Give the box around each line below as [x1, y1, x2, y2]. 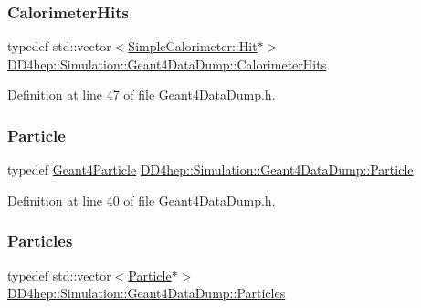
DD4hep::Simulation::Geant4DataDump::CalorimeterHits [7, 54, 327, 73]
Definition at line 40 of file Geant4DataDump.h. [7, 190, 276, 209]
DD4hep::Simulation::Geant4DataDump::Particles [7, 283, 286, 303]
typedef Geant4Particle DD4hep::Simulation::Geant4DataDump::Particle [7, 160, 414, 179]
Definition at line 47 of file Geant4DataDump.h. [7, 85, 276, 104]
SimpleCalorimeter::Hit [128, 37, 258, 56]
